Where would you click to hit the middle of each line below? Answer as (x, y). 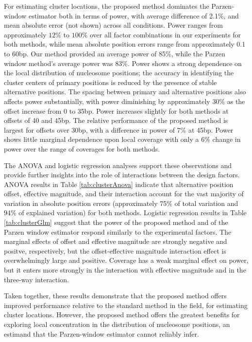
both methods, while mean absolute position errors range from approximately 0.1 (125, 44)
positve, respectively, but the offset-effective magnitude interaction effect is (115, 250)
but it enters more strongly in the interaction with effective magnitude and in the (125, 270)
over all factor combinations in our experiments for (166, 34)
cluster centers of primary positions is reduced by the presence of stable (110, 82)
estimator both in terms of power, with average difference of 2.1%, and (134, 15)
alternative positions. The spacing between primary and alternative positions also (125, 92)
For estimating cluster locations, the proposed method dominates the (107, 6)
